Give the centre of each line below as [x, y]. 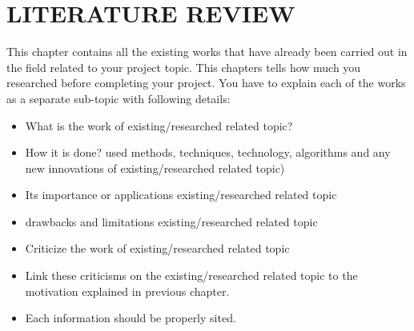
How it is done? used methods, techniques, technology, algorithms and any [208, 152]
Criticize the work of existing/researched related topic [157, 248]
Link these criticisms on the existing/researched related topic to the [191, 275]
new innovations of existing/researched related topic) [155, 167]
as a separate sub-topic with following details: [119, 98]
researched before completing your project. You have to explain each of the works [206, 83]
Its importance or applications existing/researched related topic [181, 195]
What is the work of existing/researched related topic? [159, 125]
